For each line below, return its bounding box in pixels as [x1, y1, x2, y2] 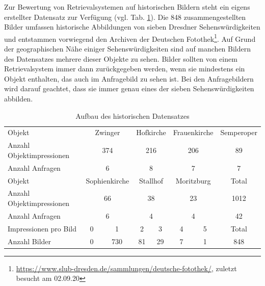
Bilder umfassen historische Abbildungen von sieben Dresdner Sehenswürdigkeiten [4, 21, 260, 32]
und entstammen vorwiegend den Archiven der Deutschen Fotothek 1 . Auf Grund [4, 32, 256, 44]
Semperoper [220, 127, 257, 138]
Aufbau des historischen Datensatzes [75, 110, 190, 121]
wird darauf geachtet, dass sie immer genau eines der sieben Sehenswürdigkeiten [4, 83, 254, 94]
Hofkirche [136, 127, 166, 138]
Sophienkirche [86, 175, 129, 186]
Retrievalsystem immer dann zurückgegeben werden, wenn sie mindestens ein [4, 63, 245, 74]
